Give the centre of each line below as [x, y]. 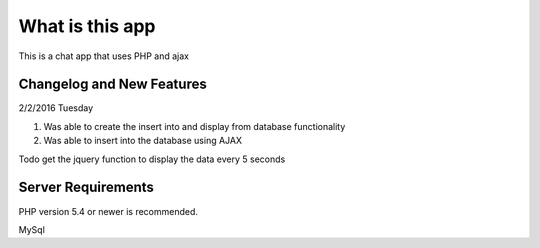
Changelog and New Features [112, 84]
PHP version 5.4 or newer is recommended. [108, 211]
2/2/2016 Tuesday [56, 108]
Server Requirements [86, 187]
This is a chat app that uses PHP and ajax [104, 56]
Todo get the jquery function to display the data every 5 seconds [152, 159]
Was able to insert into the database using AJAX [143, 141]
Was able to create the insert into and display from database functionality [194, 126]
